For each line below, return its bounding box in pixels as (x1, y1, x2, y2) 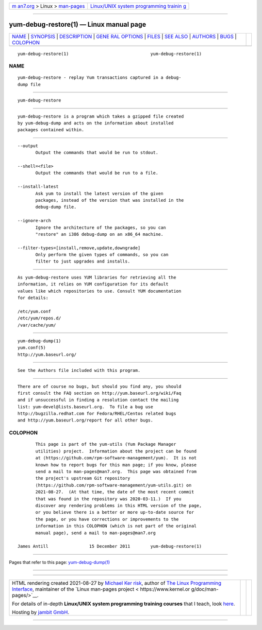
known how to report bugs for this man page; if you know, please (35, 462, 197, 468)
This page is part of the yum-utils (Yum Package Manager (35, 441, 177, 447)
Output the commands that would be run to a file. (35, 170, 159, 176)
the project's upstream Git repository (35, 475, 131, 481)
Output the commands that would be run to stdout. (35, 150, 159, 156)
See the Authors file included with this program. (17, 367, 141, 373)
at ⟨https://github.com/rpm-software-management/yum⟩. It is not (35, 455, 197, 461)
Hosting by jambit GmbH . (12, 609, 70, 616)
